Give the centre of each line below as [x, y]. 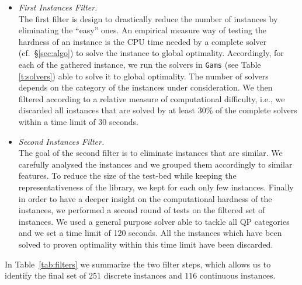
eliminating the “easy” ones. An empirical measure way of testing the [143, 30]
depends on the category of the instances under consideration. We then [145, 87]
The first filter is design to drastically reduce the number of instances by [148, 18]
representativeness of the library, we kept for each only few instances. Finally [156, 187]
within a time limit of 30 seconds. [78, 121]
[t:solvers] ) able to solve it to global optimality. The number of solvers [143, 76]
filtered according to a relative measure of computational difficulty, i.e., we [152, 98]
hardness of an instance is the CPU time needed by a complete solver [143, 41]
